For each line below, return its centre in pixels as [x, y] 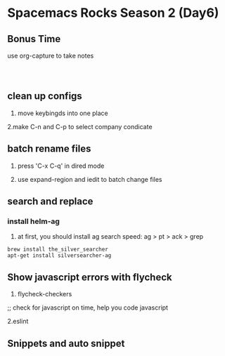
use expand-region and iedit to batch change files [90, 179]
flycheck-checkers [45, 294]
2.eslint [18, 322]
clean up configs [45, 96]
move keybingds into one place [63, 113]
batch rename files [49, 149]
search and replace [50, 202]
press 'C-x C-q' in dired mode [61, 166]
